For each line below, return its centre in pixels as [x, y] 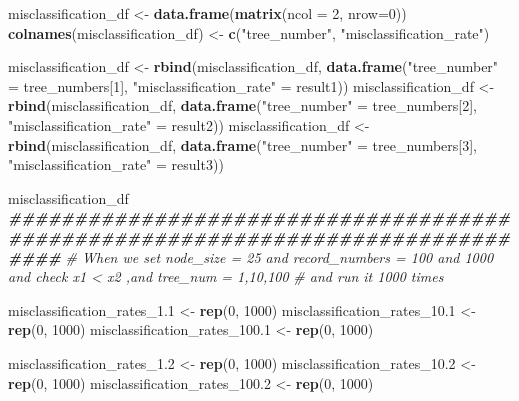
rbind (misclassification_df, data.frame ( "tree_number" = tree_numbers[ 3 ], [243, 144]
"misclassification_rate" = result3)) [116, 164]
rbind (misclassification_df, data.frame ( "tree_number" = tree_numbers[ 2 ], [243, 105]
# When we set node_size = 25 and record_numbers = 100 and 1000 [279, 256]
